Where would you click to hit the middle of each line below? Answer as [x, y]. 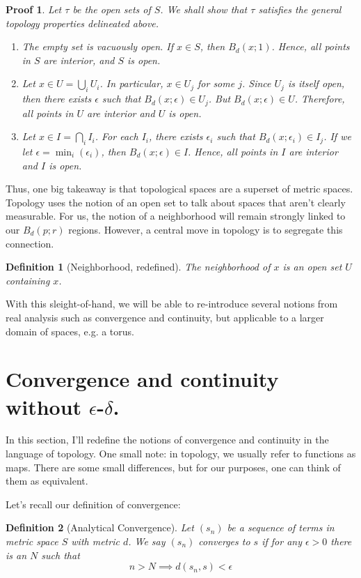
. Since [256, 83]
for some [216, 83]
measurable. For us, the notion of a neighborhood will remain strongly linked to [176, 216]
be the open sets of [112, 9]
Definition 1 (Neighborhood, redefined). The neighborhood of [138, 267]
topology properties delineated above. [82, 23]
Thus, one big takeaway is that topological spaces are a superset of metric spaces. [179, 189]
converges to [224, 541]
